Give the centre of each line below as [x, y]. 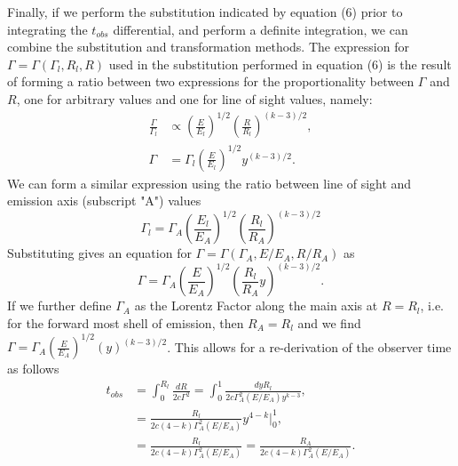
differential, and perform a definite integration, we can [261, 29]
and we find [329, 323]
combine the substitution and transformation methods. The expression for [208, 47]
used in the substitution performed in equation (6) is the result [280, 64]
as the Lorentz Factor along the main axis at [256, 305]
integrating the [47, 29]
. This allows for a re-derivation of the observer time [309, 346]
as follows [33, 369]
